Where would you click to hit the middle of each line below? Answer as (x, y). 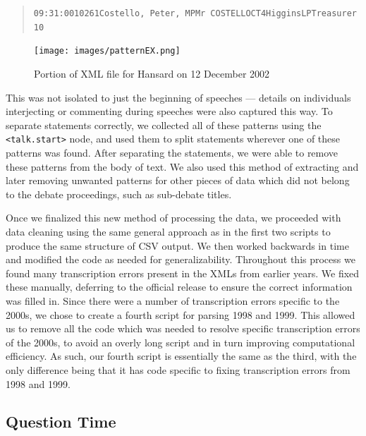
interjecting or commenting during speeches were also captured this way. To (169, 111)
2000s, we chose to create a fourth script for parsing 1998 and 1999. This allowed (181, 314)
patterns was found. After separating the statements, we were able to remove (172, 152)
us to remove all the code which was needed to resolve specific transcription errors (183, 328)
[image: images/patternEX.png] (107, 51)
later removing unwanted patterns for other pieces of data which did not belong (178, 180)
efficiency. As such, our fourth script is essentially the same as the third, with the (181, 356)
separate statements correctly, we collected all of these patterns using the (164, 125)
